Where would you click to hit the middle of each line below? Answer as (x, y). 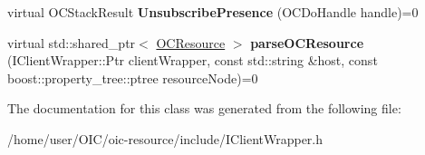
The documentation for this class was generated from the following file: (204, 108)
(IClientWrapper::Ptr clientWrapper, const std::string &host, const (193, 60)
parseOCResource (307, 42)
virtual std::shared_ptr (72, 42)
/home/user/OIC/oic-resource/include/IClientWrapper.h (165, 138)
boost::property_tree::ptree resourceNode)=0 (133, 77)
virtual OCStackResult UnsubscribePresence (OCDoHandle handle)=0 (213, 12)
